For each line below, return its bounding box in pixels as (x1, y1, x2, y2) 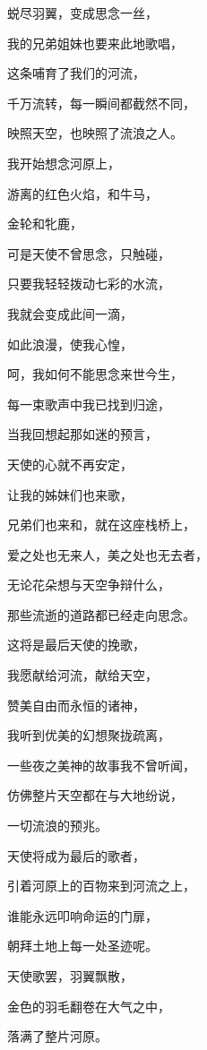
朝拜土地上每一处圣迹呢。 (7, 936, 158, 955)
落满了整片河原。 (7, 1027, 108, 1046)
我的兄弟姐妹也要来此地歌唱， (7, 33, 183, 52)
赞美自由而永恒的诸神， (7, 695, 145, 714)
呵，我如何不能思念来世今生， (7, 365, 183, 383)
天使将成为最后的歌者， (7, 846, 145, 865)
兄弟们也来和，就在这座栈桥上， (7, 515, 195, 534)
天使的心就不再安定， (7, 454, 133, 473)
